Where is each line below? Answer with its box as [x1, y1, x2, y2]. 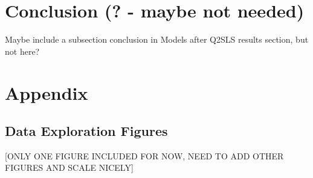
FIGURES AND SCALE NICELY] [5, 161, 134, 174]
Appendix [5, 80, 88, 105]
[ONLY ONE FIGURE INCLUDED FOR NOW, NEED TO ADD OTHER [5, 149, 284, 162]
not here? [5, 44, 40, 57]
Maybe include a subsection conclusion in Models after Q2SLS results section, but [5, 33, 309, 46]
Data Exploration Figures [5, 121, 168, 140]
